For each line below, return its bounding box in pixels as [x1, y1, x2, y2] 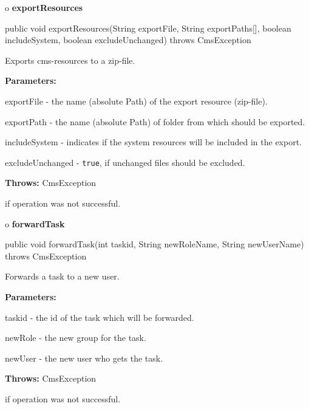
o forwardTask [5, 217, 65, 230]
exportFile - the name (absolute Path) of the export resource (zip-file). [5, 94, 268, 107]
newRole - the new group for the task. [5, 331, 146, 344]
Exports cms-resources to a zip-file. [5, 53, 135, 66]
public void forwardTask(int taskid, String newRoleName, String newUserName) [5, 238, 304, 250]
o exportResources [5, 1, 83, 13]
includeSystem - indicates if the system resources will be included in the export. [5, 136, 302, 148]
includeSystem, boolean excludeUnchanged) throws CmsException [5, 33, 251, 46]
